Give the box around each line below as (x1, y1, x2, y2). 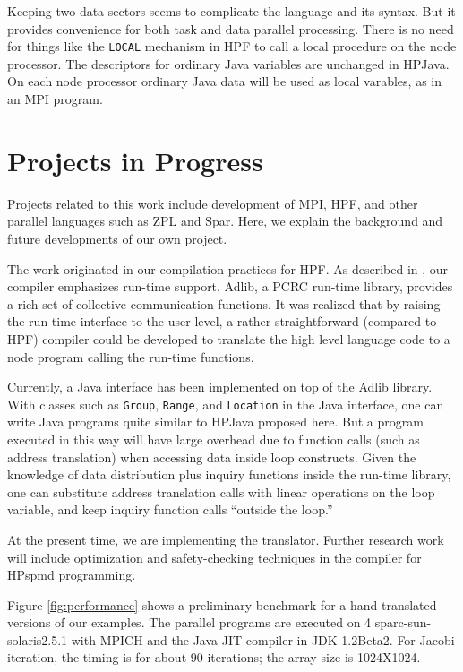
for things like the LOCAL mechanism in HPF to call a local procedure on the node (7, 37, 457, 56)
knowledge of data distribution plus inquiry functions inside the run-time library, (7, 465, 451, 484)
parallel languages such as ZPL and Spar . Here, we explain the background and (7, 211, 443, 230)
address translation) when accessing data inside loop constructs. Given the (7, 447, 416, 466)
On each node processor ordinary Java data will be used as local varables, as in (7, 72, 442, 90)
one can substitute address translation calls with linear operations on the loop (7, 482, 435, 501)
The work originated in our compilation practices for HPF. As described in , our (7, 259, 449, 278)
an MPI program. (7, 90, 103, 108)
